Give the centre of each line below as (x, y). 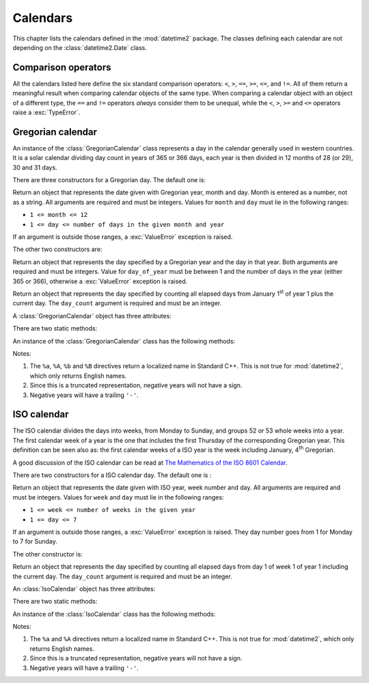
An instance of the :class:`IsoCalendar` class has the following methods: (114, 614)
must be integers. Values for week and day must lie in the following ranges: (118, 497)
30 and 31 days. (35, 167)
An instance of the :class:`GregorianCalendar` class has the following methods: (124, 341)
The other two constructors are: (57, 249)
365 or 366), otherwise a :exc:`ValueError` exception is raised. (100, 281)
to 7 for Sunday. (35, 541)
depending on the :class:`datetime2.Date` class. (80, 47)
